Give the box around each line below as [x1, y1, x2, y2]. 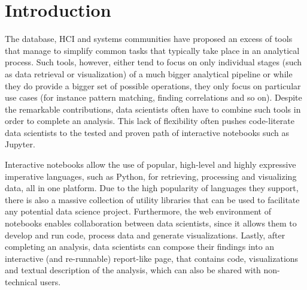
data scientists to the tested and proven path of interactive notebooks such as [5, 126, 290, 138]
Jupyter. [5, 138, 35, 150]
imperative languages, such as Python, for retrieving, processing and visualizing [5, 170, 297, 182]
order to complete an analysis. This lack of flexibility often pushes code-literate [5, 114, 294, 127]
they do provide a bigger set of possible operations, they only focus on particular [5, 79, 301, 92]
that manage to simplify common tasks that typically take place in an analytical [5, 44, 300, 56]
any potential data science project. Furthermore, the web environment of [5, 205, 271, 217]
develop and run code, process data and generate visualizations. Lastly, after [5, 228, 285, 241]
